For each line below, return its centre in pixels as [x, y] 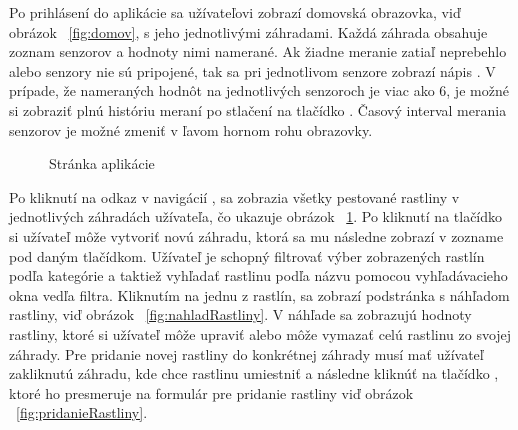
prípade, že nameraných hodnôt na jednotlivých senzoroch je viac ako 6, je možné [259, 90]
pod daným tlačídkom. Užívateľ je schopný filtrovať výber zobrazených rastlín [247, 255]
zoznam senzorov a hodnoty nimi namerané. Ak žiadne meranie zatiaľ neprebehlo [258, 51]
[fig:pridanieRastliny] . [82, 412]
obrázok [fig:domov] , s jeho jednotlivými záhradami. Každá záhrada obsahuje [248, 31]
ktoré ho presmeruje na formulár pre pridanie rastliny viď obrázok [211, 392]
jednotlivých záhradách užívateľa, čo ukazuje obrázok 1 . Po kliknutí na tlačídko [256, 216]
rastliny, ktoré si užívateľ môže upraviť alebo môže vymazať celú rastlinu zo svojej [260, 333]
